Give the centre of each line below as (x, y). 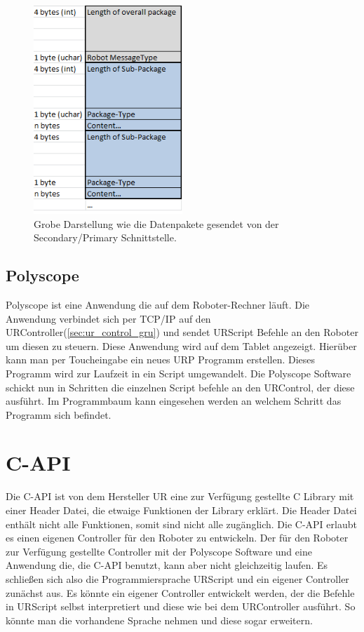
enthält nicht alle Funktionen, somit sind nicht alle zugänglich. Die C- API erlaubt (181, 524)
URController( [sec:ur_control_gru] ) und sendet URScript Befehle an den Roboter (182, 332)
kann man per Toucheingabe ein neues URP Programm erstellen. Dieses (161, 359)
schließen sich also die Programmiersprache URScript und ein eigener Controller (177, 578)
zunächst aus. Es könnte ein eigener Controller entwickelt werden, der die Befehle (180, 592)
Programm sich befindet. (59, 414)
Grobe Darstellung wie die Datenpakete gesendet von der (156, 223)
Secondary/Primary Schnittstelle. (105, 237)
